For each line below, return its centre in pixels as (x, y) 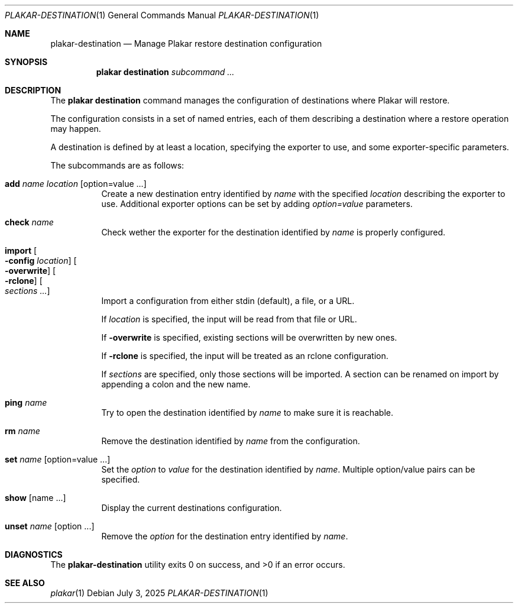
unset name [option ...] (50, 526)
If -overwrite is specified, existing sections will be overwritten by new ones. (249, 337)
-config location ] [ (41, 261)
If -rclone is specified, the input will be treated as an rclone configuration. (245, 356)
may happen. (76, 129)
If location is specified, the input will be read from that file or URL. (229, 319)
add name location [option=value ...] (76, 184)
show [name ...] (35, 498)
